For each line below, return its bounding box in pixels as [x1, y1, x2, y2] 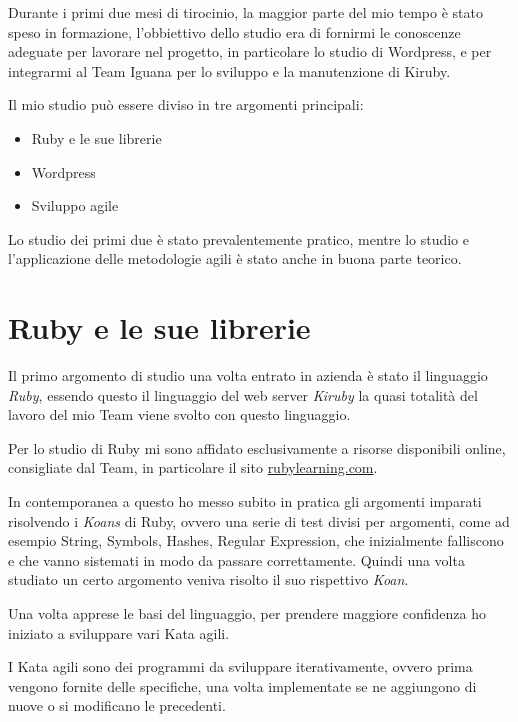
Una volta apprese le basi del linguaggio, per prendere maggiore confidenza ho [8, 603, 486, 623]
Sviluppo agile [31, 195, 119, 216]
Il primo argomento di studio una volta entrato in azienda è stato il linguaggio [8, 365, 488, 386]
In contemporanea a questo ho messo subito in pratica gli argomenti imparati [8, 491, 482, 512]
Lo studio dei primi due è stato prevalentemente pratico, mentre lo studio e [8, 228, 469, 249]
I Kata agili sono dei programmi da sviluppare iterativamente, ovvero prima [8, 656, 473, 677]
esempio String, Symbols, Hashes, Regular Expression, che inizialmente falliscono [8, 530, 504, 551]
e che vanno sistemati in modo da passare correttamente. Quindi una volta [8, 549, 465, 570]
